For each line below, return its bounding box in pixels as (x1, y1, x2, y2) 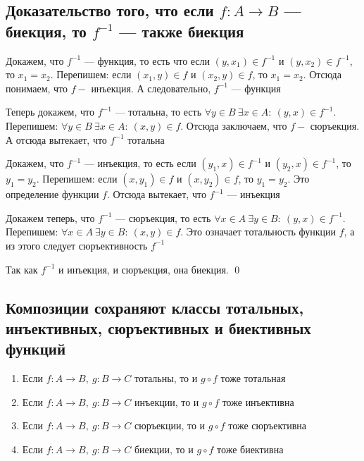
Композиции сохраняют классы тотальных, (6, 296, 304, 318)
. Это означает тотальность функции (180, 224, 337, 239)
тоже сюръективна (228, 418, 306, 433)
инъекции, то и (134, 394, 199, 409)
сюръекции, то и (134, 418, 206, 433)
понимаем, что (6, 80, 68, 95)
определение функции (6, 187, 99, 202)
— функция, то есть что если (84, 53, 211, 68)
